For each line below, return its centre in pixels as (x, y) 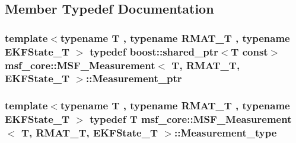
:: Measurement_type (225, 133)
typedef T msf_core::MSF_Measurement (191, 119)
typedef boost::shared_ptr (154, 51)
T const (249, 51)
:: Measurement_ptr (134, 78)
